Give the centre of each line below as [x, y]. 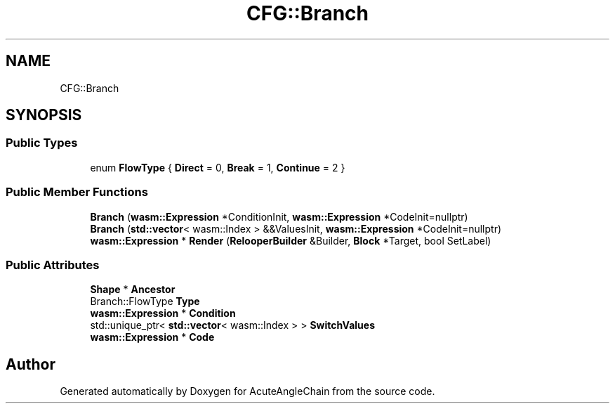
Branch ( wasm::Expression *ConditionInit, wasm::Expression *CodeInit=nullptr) [279, 216]
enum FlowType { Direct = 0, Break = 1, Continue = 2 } [218, 167]
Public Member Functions [77, 192]
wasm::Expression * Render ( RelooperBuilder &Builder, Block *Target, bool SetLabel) [291, 240]
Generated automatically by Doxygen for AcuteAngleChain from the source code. [247, 391]
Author [31, 364]
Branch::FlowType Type [145, 301]
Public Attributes [53, 265]
